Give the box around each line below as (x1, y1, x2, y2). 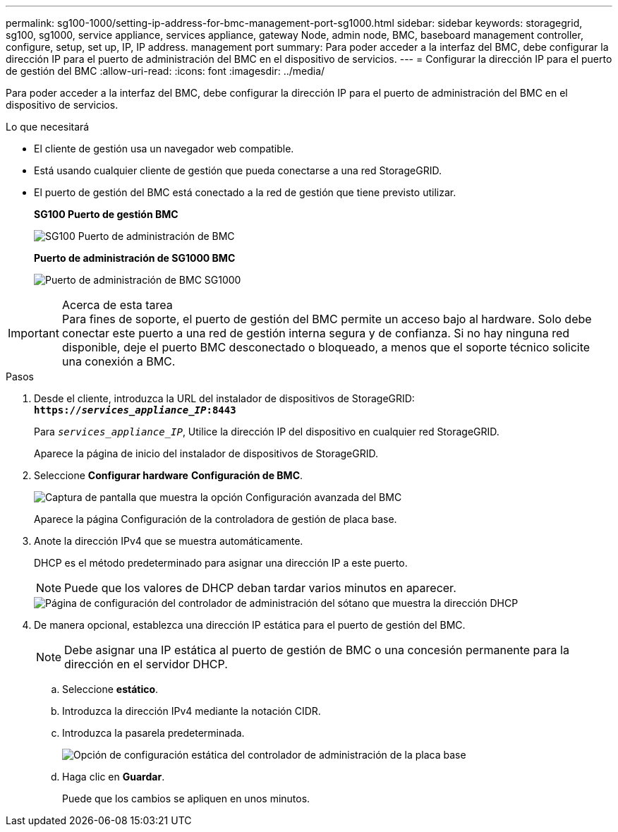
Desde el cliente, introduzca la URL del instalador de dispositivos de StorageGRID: (34, 392, 415, 404)
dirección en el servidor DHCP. (64, 657, 228, 671)
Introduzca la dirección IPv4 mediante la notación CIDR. (62, 705, 321, 717)
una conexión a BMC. (61, 354, 176, 368)
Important (8, 326, 59, 340)
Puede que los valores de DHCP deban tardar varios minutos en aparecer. (64, 581, 456, 595)
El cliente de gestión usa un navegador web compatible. (34, 143, 294, 155)
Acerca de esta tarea (61, 298, 173, 312)
